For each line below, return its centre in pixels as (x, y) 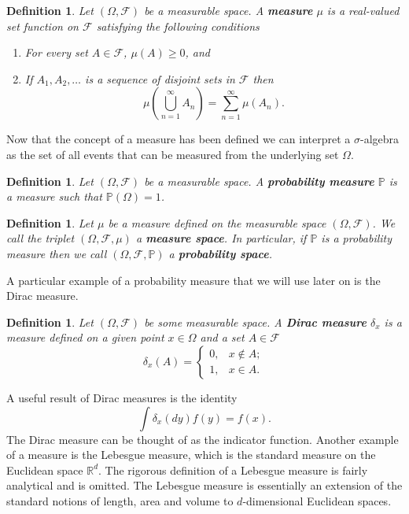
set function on (42, 26)
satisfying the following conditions (178, 26)
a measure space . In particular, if (221, 238)
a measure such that (54, 196)
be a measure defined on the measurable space (217, 222)
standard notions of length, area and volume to (120, 500)
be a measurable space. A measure (228, 10)
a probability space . (220, 253)
